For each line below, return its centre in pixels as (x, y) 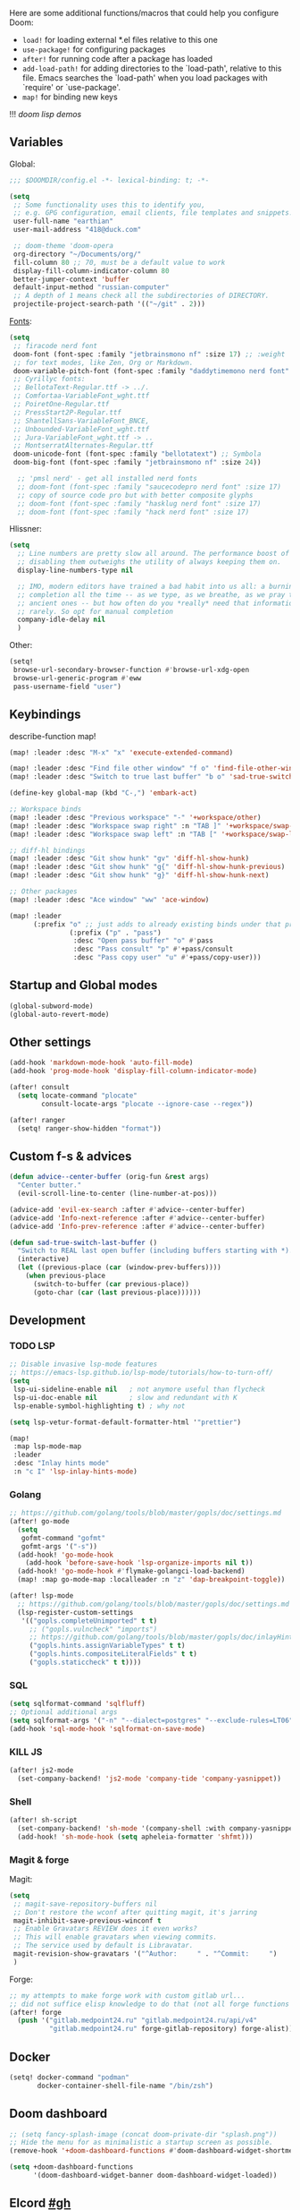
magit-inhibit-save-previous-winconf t (87, 1920)
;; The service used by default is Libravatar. (103, 1946)
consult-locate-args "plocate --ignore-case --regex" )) (147, 1104)
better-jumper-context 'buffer (71, 279)
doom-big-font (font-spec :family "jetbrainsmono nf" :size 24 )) (137, 463)
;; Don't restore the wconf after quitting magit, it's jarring (135, 1912)
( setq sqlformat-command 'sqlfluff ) (77, 1704)
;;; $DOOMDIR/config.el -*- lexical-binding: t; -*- (109, 180)
